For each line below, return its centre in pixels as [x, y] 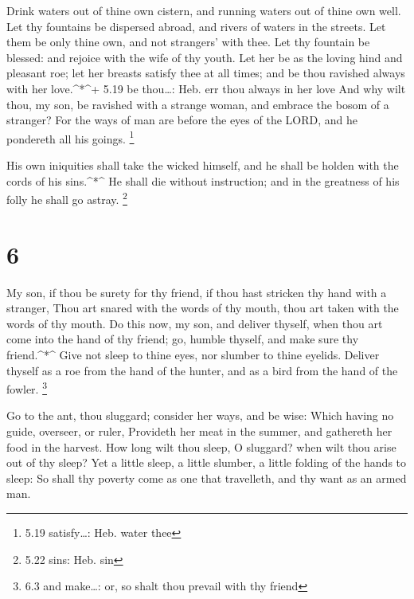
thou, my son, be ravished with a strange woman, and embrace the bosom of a [198, 104]
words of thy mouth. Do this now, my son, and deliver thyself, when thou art [195, 323]
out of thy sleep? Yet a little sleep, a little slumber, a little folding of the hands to [207, 462]
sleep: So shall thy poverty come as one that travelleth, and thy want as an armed [207, 478]
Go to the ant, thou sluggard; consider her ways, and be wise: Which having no [200, 415]
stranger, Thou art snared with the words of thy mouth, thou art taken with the [203, 308]
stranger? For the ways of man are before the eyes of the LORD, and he [182, 120]
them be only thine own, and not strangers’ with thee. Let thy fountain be [188, 42]
